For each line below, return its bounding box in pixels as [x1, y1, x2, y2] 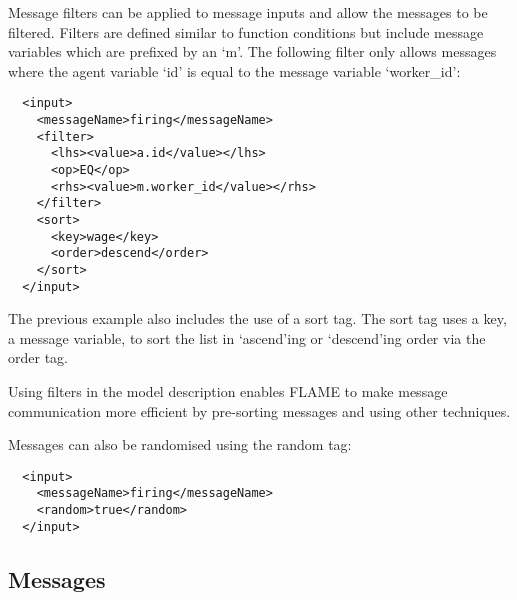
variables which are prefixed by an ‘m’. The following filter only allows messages [8, 41, 497, 62]
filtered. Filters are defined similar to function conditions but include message [8, 21, 484, 42]
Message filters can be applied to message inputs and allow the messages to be [8, 2, 488, 22]
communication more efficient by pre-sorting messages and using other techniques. [8, 400, 511, 421]
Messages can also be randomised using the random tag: [8, 434, 352, 455]
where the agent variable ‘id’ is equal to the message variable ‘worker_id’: [8, 60, 461, 81]
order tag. [8, 347, 68, 368]
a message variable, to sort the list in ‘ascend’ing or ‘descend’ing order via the [8, 327, 486, 348]
